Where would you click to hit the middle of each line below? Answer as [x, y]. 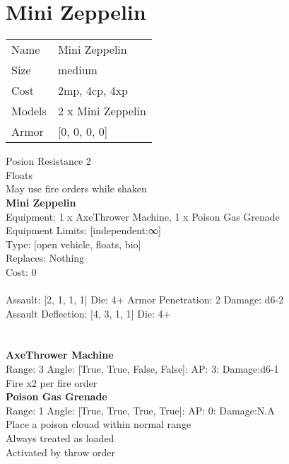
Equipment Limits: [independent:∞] [83, 230]
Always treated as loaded [60, 438]
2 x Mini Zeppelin [102, 111]
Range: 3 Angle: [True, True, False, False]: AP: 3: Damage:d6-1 [142, 369]
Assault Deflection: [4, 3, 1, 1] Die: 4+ [88, 313]
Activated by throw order [60, 452]
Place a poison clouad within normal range [99, 424]
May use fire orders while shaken [76, 188]
